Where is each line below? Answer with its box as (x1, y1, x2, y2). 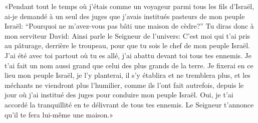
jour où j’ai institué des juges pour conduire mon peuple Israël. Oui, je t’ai (5, 89, 233, 100)
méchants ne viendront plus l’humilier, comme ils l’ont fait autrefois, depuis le (5, 79, 244, 90)
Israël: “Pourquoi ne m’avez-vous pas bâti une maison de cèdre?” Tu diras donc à (5, 21, 254, 31)
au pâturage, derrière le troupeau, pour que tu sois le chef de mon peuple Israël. (5, 40, 250, 51)
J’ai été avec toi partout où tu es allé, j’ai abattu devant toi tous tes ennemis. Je (5, 50, 252, 60)
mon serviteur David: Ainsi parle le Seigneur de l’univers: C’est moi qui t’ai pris (5, 30, 250, 41)
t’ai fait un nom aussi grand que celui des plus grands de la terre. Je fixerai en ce (5, 60, 253, 70)
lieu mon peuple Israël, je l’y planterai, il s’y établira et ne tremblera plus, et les (5, 70, 250, 80)
